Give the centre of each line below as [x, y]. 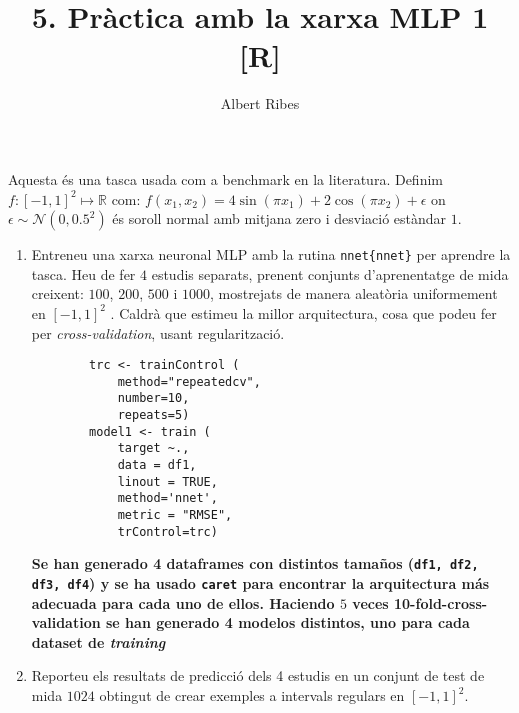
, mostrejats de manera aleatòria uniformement [353, 293]
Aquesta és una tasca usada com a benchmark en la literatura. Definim [225, 178]
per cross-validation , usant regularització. [158, 332]
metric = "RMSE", [175, 515]
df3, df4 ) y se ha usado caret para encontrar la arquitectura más [260, 583]
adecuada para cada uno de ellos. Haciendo [183, 602]
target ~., [153, 448]
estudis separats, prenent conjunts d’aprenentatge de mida [330, 273]
